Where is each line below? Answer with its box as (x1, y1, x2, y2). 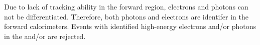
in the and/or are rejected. (4, 30, 86, 41)
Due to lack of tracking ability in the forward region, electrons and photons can (4, 1, 248, 11)
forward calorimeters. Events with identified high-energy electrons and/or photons (4, 21, 256, 31)
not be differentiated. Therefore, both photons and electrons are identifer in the (4, 11, 248, 21)
